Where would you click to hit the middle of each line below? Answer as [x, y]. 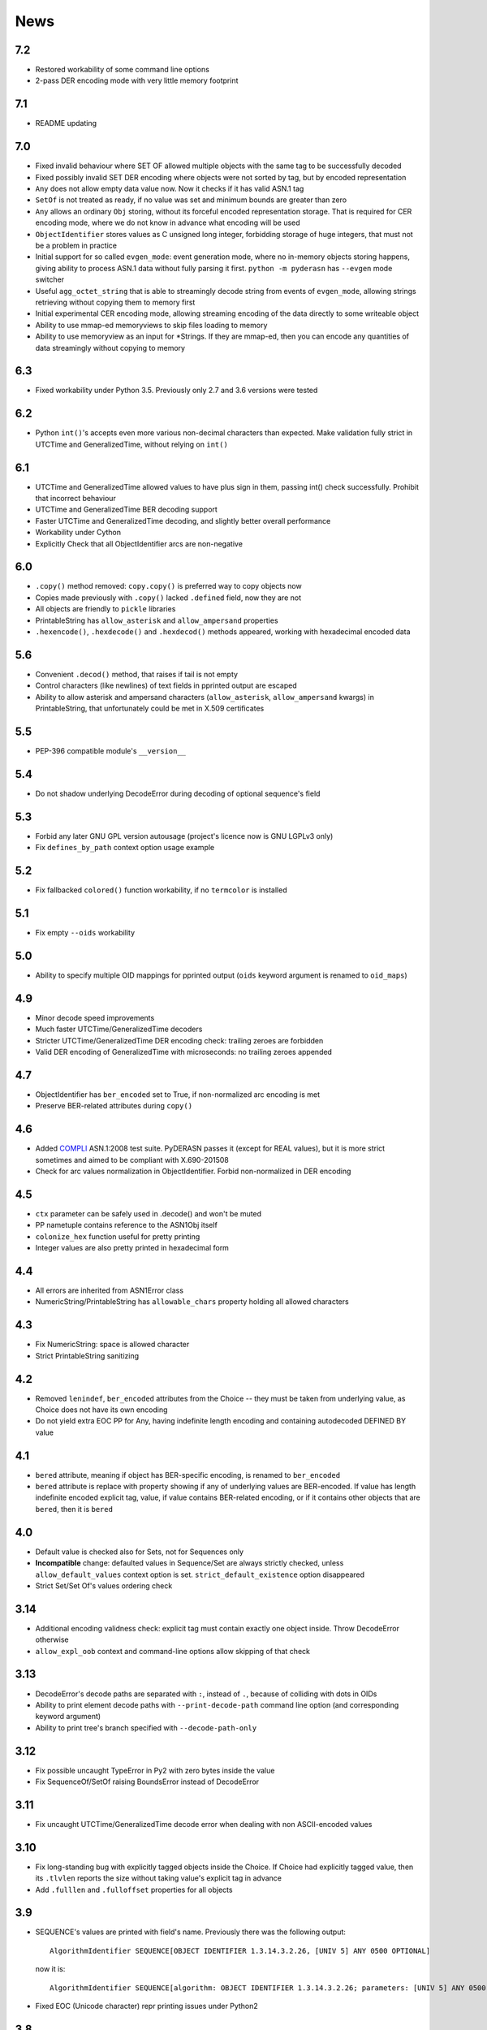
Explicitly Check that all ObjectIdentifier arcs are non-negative [139, 543]
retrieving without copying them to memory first [115, 302]
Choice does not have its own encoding [101, 1410]
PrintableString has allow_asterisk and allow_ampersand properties [157, 620]
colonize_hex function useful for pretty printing [118, 1236]
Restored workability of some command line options [123, 70]
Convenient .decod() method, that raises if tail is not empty [137, 674]
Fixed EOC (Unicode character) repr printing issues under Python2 [147, 2006]
